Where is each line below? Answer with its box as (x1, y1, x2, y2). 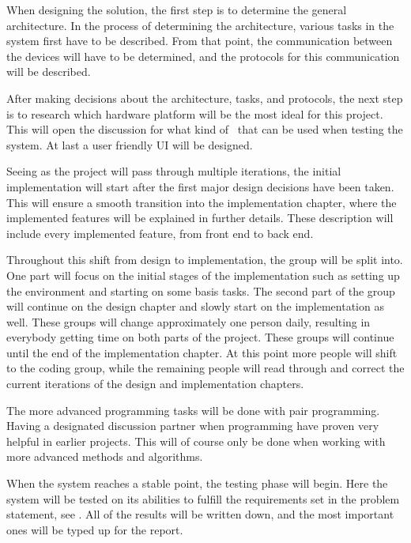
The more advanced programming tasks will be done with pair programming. (6, 402, 380, 418)
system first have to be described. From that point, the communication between (6, 32, 393, 49)
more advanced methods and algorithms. (6, 448, 203, 465)
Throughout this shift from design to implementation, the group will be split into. (6, 251, 403, 268)
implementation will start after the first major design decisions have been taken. (6, 178, 394, 194)
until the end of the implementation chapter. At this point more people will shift (6, 344, 398, 360)
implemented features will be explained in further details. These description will (6, 209, 394, 226)
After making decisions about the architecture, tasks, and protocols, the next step (6, 89, 403, 106)
